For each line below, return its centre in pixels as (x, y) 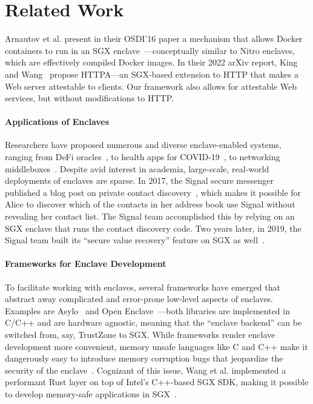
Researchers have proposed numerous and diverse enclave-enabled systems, (143, 145)
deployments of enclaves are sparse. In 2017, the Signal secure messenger (139, 180)
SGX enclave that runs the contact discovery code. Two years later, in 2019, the (153, 228)
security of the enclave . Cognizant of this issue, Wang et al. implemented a (146, 370)
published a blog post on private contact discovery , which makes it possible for (153, 192)
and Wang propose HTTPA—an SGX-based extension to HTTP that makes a (152, 74)
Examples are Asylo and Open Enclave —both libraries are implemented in (147, 310)
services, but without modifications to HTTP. (89, 98)
